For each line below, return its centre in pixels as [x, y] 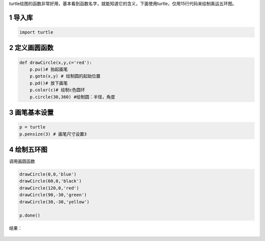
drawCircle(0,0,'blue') [48, 174]
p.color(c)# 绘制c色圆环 [57, 90]
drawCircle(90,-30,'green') [53, 195]
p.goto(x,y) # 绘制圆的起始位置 [65, 76]
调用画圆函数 [22, 161]
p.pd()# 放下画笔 [49, 83]
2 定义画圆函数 [31, 48]
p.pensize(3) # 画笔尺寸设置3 [53, 134]
